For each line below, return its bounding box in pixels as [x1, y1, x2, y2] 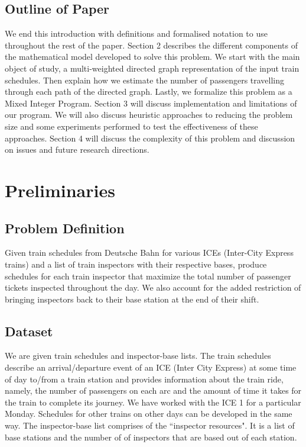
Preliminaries [5, 178, 115, 202]
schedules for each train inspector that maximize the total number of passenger [5, 269, 291, 282]
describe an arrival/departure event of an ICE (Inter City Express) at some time [5, 361, 297, 374]
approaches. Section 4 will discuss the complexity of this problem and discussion [5, 131, 295, 144]
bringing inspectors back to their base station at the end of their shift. [5, 292, 259, 305]
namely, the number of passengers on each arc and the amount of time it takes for [5, 384, 302, 397]
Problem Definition [5, 218, 125, 237]
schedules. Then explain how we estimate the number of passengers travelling [5, 73, 285, 86]
